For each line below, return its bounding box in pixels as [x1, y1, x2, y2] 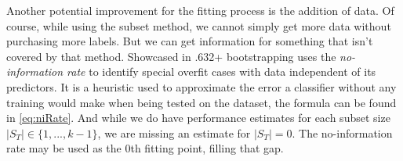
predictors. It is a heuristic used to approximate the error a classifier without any [6, 78, 397, 95]
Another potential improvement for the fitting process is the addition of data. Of [6, 2, 394, 18]
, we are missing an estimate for [97, 124, 251, 141]
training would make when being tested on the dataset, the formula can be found [6, 94, 397, 110]
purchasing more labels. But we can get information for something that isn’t [6, 33, 373, 49]
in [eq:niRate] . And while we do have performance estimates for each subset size [6, 109, 390, 126]
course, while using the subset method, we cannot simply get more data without [6, 17, 391, 34]
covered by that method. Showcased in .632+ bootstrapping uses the [6, 48, 336, 64]
